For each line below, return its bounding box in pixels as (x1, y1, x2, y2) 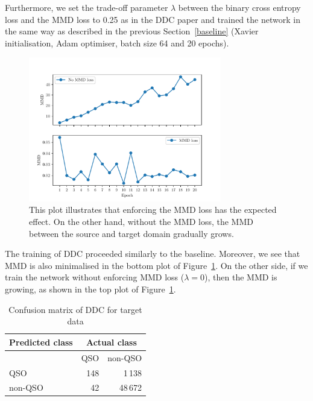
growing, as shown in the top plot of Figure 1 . (5, 283, 176, 295)
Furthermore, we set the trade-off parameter (5, 1, 168, 13)
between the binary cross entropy (178, 1, 301, 13)
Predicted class (9, 335, 73, 348)
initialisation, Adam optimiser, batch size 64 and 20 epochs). (5, 36, 229, 49)
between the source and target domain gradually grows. (29, 227, 234, 239)
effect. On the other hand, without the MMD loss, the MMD (29, 215, 253, 228)
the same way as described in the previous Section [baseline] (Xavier (5, 25, 259, 37)
